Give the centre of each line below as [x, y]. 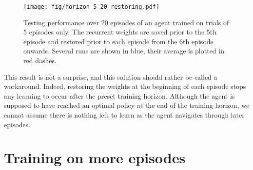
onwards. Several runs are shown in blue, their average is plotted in [124, 51]
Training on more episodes [95, 158]
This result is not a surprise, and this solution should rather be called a [111, 76]
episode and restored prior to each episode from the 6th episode [118, 41]
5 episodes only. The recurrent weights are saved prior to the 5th [120, 32]
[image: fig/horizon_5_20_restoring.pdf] [92, 7]
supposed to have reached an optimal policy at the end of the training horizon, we [127, 105]
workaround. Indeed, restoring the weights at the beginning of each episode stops [125, 86]
